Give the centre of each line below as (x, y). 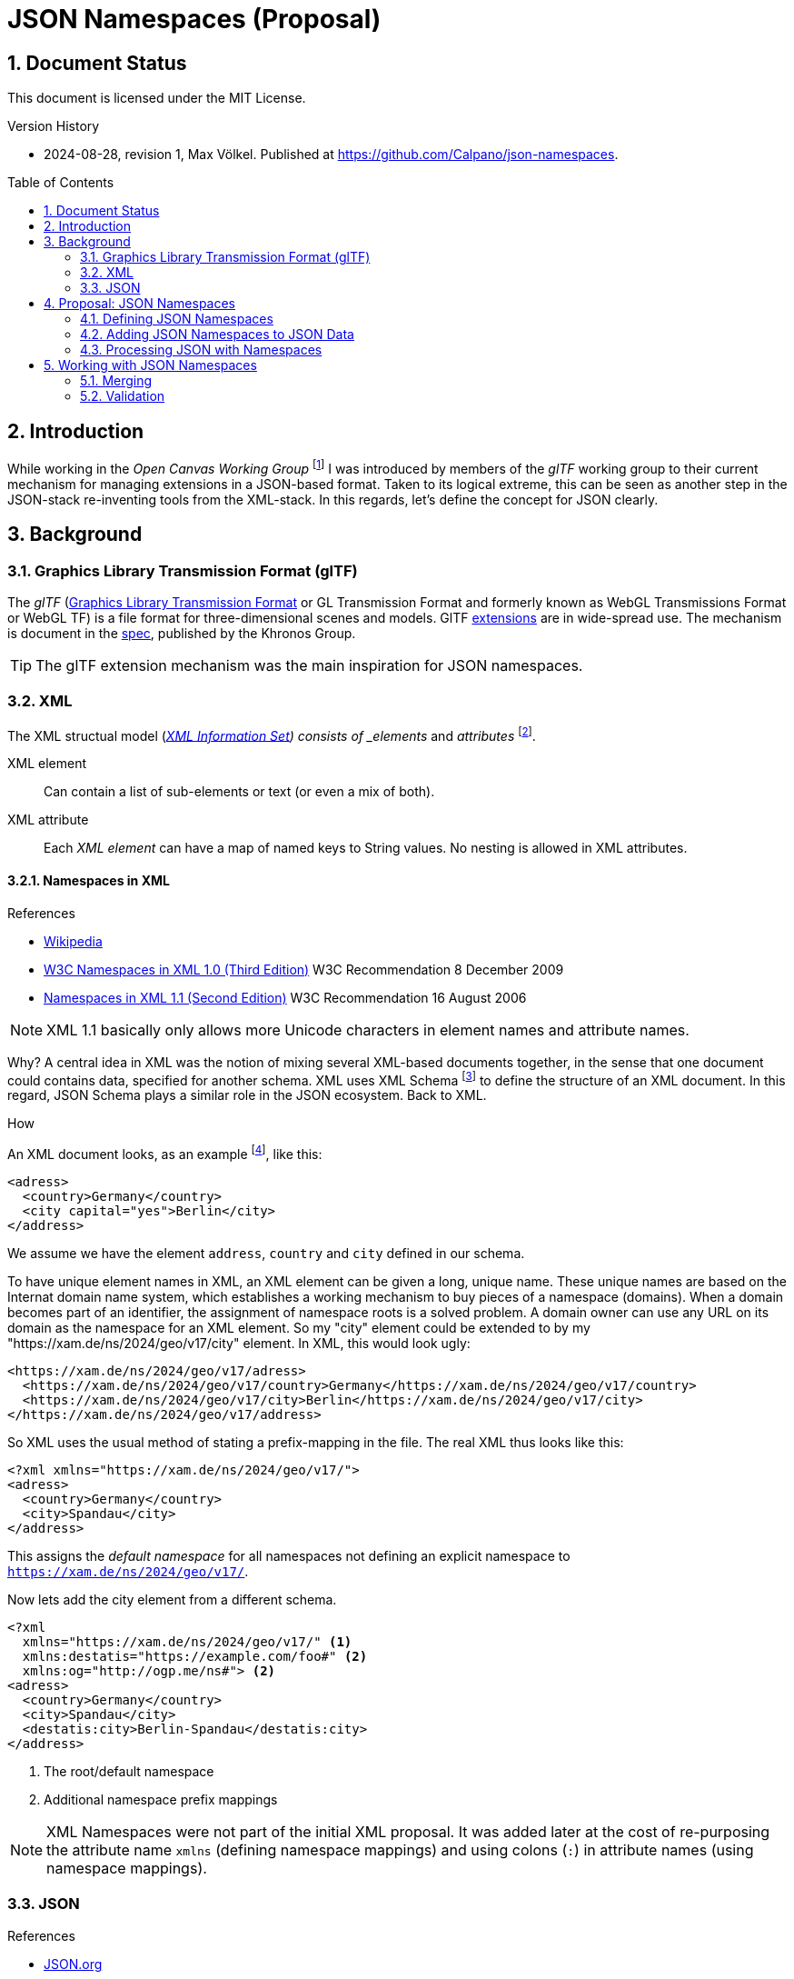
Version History (54, 126)
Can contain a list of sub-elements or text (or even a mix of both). (239, 792)
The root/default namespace (129, 1771)
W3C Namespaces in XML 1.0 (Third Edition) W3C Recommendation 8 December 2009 (304, 969)
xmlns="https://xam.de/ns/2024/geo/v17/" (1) (187, 1641)
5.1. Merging (116, 381)
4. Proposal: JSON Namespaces (140, 304)
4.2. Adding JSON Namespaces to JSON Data (217, 335)
